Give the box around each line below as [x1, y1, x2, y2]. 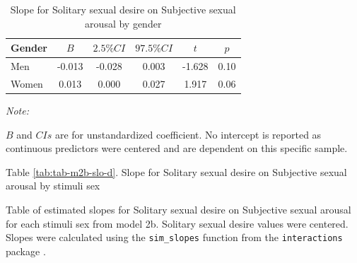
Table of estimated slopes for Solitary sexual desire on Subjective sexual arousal [6, 201, 351, 216]
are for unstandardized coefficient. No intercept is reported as [54, 127, 322, 141]
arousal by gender [85, 16, 162, 30]
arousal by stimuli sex [6, 178, 100, 193]
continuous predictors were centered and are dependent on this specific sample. [6, 141, 348, 156]
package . [6, 243, 46, 258]
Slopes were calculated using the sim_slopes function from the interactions [6, 230, 343, 245]
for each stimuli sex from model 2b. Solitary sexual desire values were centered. [6, 216, 349, 230]
